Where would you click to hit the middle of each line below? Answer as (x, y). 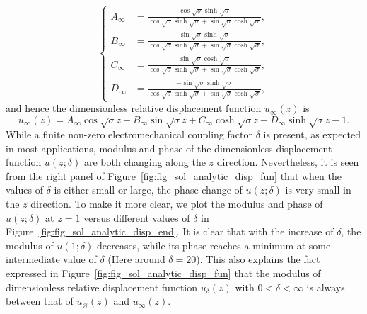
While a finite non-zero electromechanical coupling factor (129, 134)
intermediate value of (51, 259)
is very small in (318, 190)
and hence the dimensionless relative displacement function (134, 108)
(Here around (136, 259)
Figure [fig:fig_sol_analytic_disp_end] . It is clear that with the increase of (170, 231)
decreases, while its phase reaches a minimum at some (214, 245)
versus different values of (137, 217)
